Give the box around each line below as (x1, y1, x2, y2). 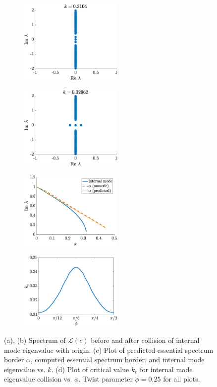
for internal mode (140, 364, 193, 374)
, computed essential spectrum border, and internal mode (30, 354, 205, 365)
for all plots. (163, 374, 200, 384)
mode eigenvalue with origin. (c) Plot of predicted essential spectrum (4, 344, 214, 355)
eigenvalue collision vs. (4, 374, 72, 384)
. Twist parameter (78, 374, 133, 384)
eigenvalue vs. (4, 364, 46, 374)
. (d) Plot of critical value (51, 364, 129, 374)
